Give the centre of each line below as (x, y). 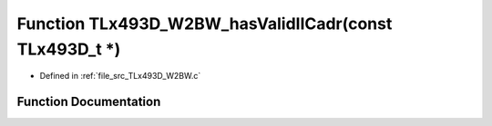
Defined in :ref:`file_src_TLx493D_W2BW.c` (120, 76)
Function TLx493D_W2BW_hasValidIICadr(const (205, 24)
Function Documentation (89, 102)
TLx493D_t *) (69, 49)
